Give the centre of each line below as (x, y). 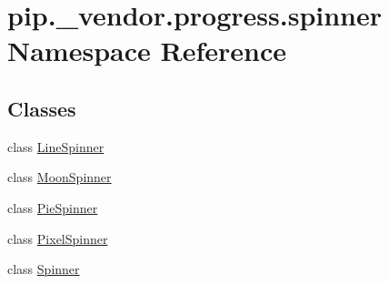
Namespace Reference (147, 51)
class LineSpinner (56, 146)
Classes (42, 108)
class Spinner (44, 269)
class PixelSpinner (58, 238)
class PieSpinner (53, 207)
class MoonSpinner (60, 177)
